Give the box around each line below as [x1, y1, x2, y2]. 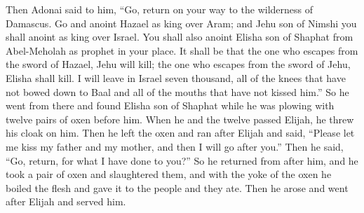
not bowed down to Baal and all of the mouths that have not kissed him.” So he [6, 84, 349, 99]
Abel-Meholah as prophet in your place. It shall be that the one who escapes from [6, 43, 358, 57]
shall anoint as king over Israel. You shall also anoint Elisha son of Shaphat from [6, 29, 353, 44]
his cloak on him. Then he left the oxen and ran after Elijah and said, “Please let [6, 125, 355, 140]
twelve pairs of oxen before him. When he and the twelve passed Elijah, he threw [6, 111, 354, 126]
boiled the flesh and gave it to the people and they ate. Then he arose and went [6, 180, 349, 195]
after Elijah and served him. [6, 194, 126, 209]
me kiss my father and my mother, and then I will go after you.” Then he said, [6, 139, 344, 153]
